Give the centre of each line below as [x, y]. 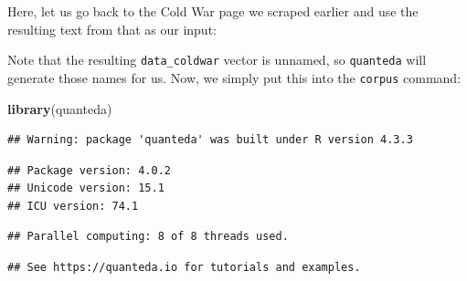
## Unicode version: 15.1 [86, 188]
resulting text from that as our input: [112, 29]
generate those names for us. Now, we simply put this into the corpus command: [234, 77]
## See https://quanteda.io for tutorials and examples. [184, 268]
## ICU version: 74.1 [73, 206]
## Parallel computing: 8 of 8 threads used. [148, 237]
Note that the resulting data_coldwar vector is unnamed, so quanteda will [217, 60]
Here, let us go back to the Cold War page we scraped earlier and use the [213, 11]
